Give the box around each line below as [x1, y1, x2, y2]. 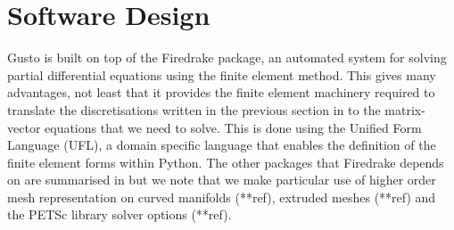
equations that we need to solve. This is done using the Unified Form [45, 118, 422, 136]
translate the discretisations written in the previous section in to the [7, 100, 381, 119]
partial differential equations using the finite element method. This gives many [7, 65, 436, 84]
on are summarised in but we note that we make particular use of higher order [7, 170, 436, 189]
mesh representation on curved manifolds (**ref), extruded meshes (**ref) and [7, 187, 436, 206]
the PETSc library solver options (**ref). [7, 205, 232, 224]
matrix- [384, 100, 425, 119]
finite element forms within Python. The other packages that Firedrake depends [7, 152, 444, 171]
